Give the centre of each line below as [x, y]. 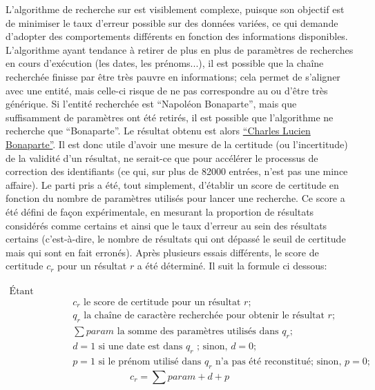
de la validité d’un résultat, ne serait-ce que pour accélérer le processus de [162, 157]
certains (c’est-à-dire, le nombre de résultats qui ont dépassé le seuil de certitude [176, 239]
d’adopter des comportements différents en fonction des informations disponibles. [177, 36]
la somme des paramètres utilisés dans [198, 332]
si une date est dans [141, 347]
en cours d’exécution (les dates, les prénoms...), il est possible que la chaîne [165, 63]
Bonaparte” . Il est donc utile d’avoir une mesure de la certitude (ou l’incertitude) [177, 144]
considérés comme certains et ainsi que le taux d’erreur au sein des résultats [166, 225]
